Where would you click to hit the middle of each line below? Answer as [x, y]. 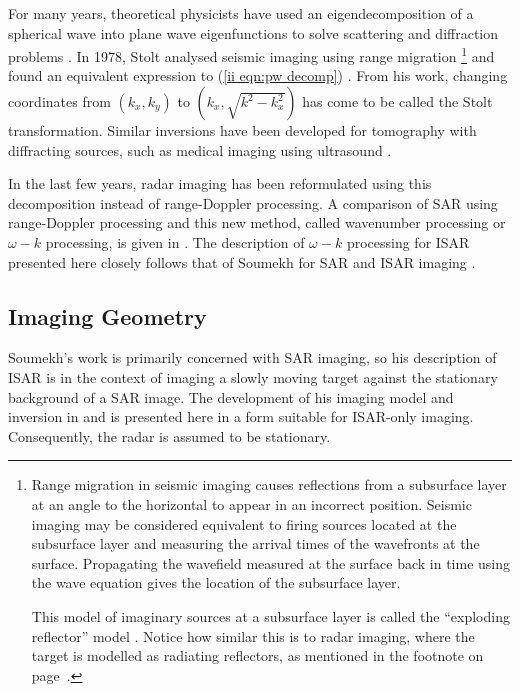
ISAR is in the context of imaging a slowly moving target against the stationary [253, 376]
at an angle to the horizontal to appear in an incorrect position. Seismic [251, 503]
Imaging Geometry [107, 315]
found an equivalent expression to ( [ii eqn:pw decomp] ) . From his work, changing [258, 75]
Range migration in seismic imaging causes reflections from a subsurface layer [269, 484]
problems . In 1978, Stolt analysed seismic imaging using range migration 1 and [251, 54]
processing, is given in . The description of [175, 242]
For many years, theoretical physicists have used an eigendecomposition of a [241, 13]
